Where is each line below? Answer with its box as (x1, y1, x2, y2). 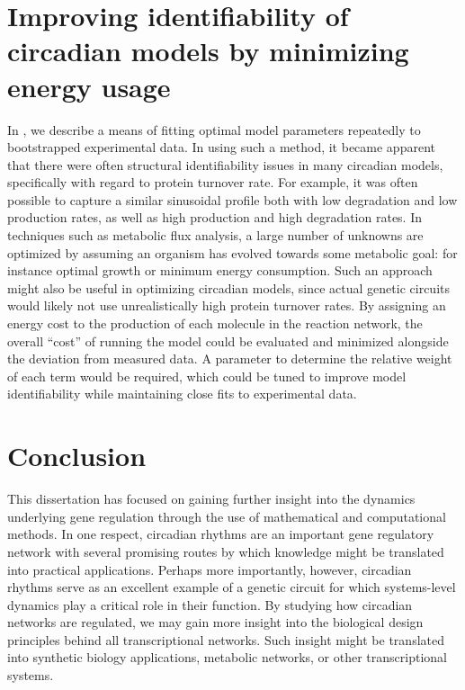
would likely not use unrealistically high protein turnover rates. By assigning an (7, 296, 446, 315)
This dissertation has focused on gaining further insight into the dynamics (7, 489, 416, 508)
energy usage (7, 67, 171, 104)
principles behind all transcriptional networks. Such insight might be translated (7, 630, 444, 649)
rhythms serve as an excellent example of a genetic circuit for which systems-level (7, 578, 456, 596)
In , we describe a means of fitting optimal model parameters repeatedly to (7, 120, 421, 139)
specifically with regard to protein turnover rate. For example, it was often (7, 173, 418, 192)
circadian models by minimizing (7, 32, 409, 69)
